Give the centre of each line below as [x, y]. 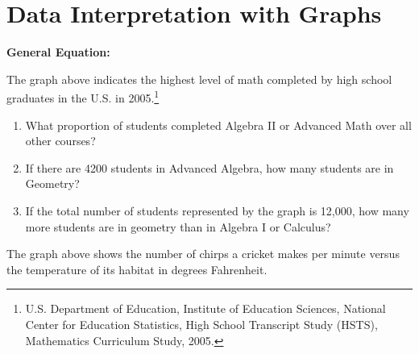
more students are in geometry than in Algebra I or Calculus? [178, 226]
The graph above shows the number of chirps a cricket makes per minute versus [203, 254]
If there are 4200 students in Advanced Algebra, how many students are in [209, 167]
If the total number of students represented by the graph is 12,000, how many [217, 210]
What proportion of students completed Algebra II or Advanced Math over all [218, 125]
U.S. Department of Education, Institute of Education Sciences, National [205, 308]
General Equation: [58, 52]
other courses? [60, 141]
